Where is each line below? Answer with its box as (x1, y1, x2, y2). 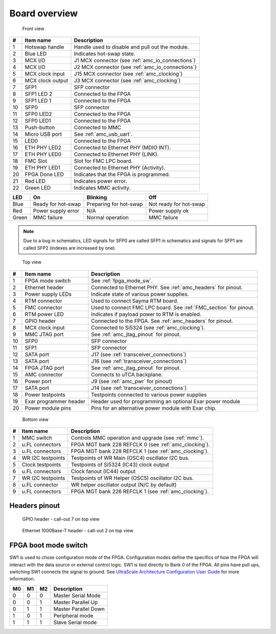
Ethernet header (25, 284, 64, 291)
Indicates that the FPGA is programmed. (74, 171, 171, 178)
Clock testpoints (21, 461, 61, 468)
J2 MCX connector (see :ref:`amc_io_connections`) (74, 63, 197, 71)
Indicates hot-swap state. (74, 50, 135, 57)
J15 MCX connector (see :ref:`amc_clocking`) (74, 70, 183, 77)
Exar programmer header (25, 397, 85, 405)
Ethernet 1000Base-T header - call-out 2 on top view (22, 528, 134, 534)
